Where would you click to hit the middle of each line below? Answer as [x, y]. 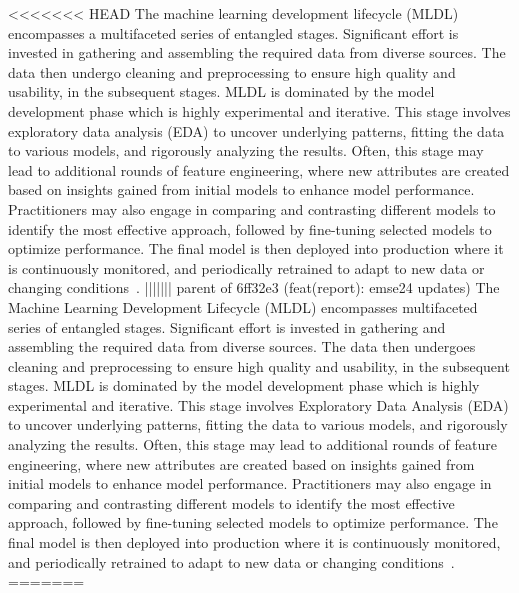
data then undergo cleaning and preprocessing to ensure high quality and [232, 71]
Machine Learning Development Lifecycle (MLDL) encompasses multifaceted [243, 306]
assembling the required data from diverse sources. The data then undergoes [242, 346]
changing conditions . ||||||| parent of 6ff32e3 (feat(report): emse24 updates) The [254, 287]
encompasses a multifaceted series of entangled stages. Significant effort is [233, 32]
